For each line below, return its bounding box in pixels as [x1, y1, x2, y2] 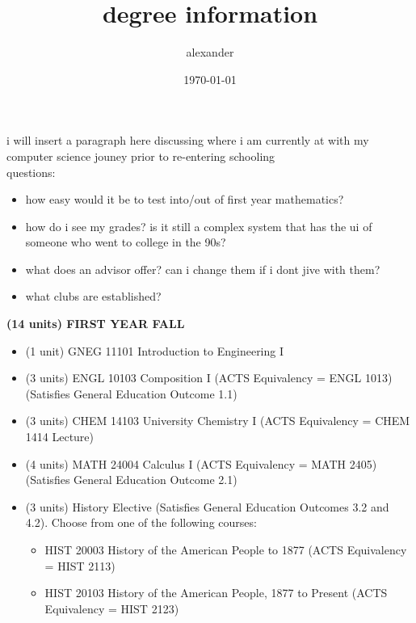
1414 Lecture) [25, 428, 95, 445]
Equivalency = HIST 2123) [44, 600, 179, 617]
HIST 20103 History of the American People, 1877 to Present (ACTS [44, 584, 388, 601]
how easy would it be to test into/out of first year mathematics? [25, 191, 344, 208]
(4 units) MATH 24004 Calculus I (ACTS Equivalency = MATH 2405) [25, 455, 377, 472]
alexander [186, 44, 234, 61]
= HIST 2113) [44, 557, 116, 574]
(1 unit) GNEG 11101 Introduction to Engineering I [25, 342, 284, 359]
